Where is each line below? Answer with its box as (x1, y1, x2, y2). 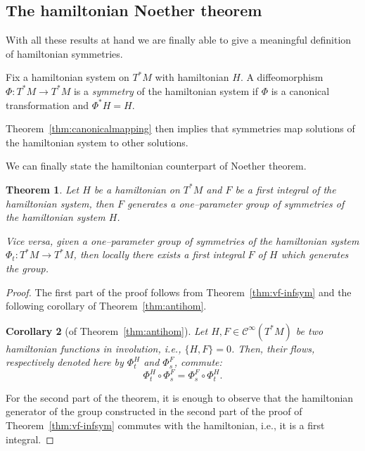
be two (295, 323, 324, 338)
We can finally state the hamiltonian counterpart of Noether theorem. (6, 158, 307, 173)
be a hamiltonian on (94, 182, 180, 196)
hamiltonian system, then (6, 196, 114, 210)
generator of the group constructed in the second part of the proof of (6, 404, 302, 419)
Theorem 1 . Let (6, 182, 79, 196)
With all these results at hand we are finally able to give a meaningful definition (6, 32, 352, 47)
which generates (281, 247, 349, 262)
